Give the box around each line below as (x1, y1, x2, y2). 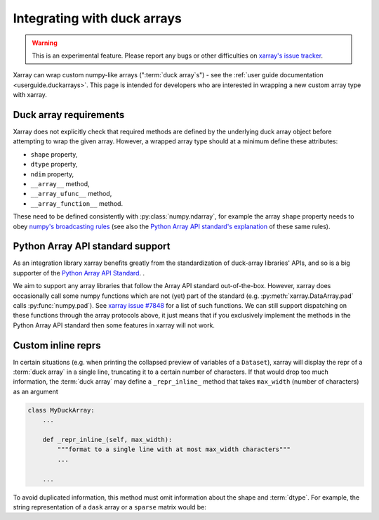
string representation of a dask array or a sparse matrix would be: (13, 502, 207, 511)
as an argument (13, 387, 59, 396)
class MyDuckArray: (27, 406, 95, 414)
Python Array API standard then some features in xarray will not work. (13, 320, 215, 330)
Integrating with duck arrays (13, 11, 182, 26)
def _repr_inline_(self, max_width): (42, 436, 173, 444)
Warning (32, 39, 58, 47)
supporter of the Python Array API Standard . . (13, 268, 145, 277)
